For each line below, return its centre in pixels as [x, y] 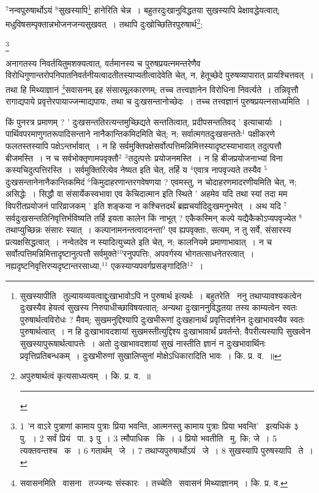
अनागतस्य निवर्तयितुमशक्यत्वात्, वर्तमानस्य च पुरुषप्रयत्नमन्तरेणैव [103, 63]
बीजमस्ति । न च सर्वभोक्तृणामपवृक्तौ [62, 158]
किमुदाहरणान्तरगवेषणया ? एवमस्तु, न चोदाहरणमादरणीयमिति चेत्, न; [194, 181]
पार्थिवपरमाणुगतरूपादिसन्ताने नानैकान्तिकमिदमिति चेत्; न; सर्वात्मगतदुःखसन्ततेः [124, 134]
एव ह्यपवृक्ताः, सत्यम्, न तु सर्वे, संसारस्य [230, 230]
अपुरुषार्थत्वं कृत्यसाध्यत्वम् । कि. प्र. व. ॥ [85, 376]
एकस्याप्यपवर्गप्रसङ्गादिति [149, 265]
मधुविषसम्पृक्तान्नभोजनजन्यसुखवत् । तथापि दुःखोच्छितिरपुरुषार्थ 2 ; [104, 23]
